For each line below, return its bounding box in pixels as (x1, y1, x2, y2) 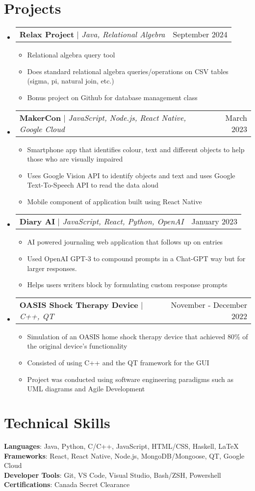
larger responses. (27, 263, 77, 273)
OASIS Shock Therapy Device (19, 299, 138, 310)
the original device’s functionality (27, 341, 127, 351)
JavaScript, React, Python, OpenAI (62, 216, 184, 227)
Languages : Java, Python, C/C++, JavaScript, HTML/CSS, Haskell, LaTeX (4, 440, 239, 451)
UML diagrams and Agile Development (27, 383, 145, 394)
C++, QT (19, 310, 54, 322)
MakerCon (19, 111, 61, 123)
